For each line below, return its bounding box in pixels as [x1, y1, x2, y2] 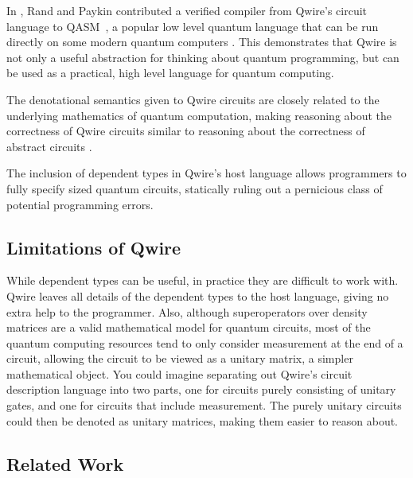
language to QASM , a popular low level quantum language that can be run [6, 17, 379, 34]
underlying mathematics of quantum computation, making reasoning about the [6, 107, 392, 123]
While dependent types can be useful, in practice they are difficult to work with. [6, 272, 399, 289]
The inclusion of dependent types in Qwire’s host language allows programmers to [6, 165, 407, 181]
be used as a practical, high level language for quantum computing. [6, 64, 334, 81]
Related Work [6, 451, 124, 476]
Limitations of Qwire [6, 235, 181, 259]
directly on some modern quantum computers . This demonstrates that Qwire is [6, 33, 397, 50]
